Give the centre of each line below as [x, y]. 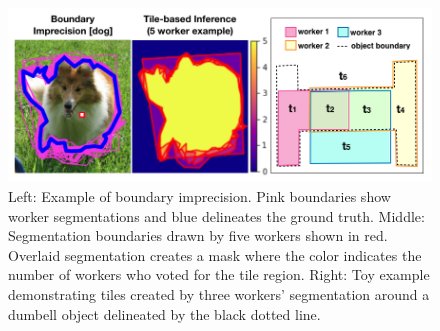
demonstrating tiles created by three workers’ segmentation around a [219, 294]
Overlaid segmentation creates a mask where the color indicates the [215, 254]
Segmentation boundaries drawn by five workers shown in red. [198, 235]
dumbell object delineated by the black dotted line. [164, 313]
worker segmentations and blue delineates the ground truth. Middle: [216, 215]
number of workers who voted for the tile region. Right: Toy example [219, 274]
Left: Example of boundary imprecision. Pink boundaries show [199, 196]
